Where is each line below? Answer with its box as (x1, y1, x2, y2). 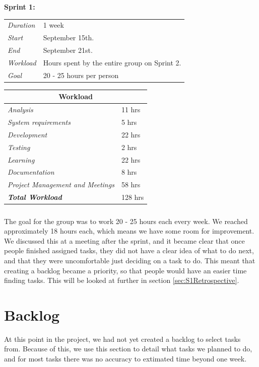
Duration (8, 20, 35, 30)
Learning (8, 154, 35, 165)
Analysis (8, 104, 33, 115)
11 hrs (121, 104, 141, 115)
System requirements (8, 117, 71, 127)
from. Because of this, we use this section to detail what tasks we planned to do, (4, 343, 252, 354)
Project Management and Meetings (8, 179, 114, 190)
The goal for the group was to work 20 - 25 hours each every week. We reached (4, 215, 248, 226)
